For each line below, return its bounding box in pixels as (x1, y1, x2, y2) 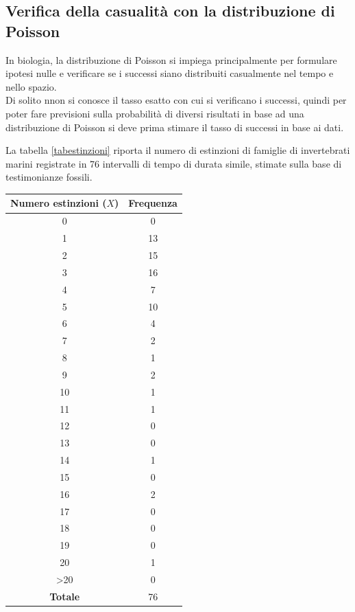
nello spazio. (5, 79, 57, 93)
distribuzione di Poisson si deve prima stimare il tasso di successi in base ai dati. (5, 120, 344, 134)
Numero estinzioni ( (10, 196, 107, 210)
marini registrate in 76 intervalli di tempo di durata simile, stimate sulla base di (5, 156, 342, 170)
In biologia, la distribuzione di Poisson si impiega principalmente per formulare (5, 52, 337, 67)
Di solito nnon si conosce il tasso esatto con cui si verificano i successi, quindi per (5, 93, 347, 107)
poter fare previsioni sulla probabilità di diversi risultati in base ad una (5, 106, 304, 120)
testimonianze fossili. (5, 170, 93, 184)
